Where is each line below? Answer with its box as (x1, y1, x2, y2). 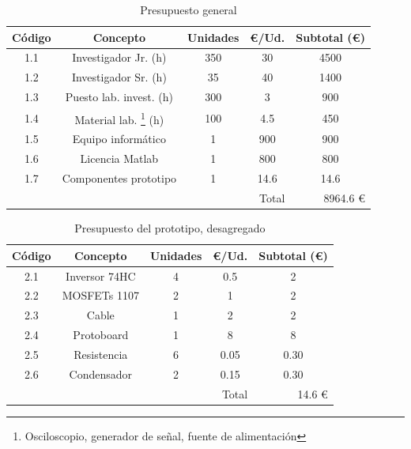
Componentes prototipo (62, 170, 177, 187)
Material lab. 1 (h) (74, 108, 164, 127)
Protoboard (73, 326, 129, 343)
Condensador (69, 365, 133, 382)
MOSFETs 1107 (62, 287, 139, 304)
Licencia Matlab (80, 150, 159, 167)
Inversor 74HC (66, 267, 136, 284)
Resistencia (74, 345, 128, 362)
